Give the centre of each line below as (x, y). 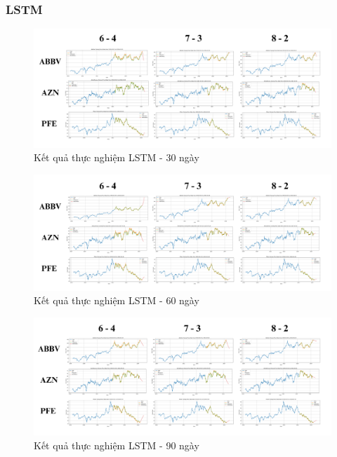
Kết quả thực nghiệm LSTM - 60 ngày (117, 300)
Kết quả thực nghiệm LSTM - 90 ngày (117, 445)
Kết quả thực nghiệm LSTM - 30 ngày (117, 157)
